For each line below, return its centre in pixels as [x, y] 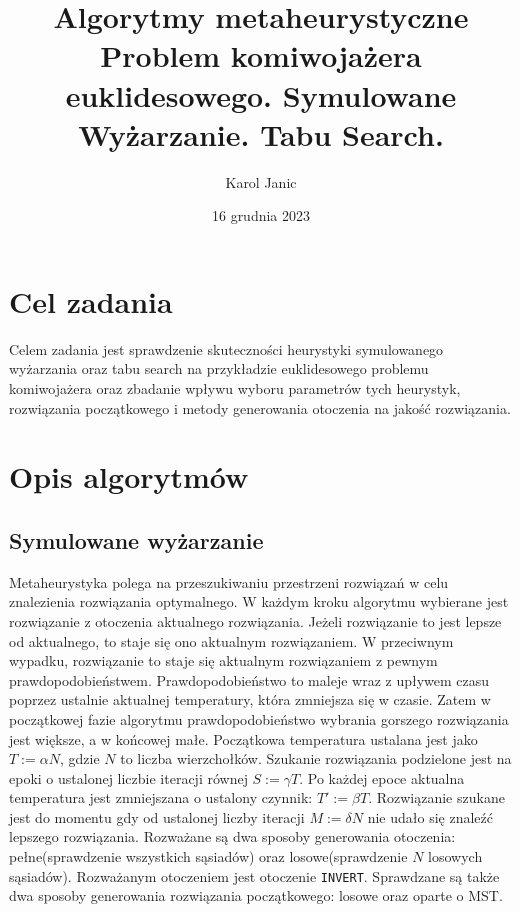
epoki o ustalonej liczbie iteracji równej [128, 777]
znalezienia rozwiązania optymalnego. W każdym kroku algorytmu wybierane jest [259, 601]
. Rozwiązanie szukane [436, 797]
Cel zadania [91, 300]
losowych [455, 856]
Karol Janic [261, 181]
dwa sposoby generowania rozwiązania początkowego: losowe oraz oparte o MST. [256, 895]
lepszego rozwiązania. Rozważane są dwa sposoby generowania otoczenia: [232, 836]
